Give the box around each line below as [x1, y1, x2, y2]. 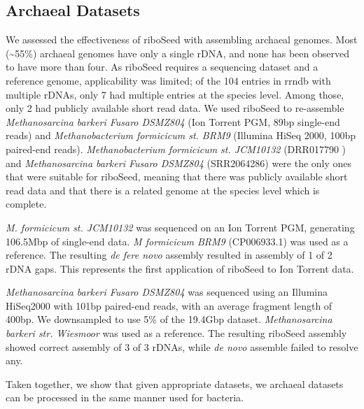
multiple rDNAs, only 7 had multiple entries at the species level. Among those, [6, 87, 344, 101]
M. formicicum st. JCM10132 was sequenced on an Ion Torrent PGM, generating [6, 220, 355, 234]
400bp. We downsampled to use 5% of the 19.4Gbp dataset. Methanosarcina [6, 312, 332, 327]
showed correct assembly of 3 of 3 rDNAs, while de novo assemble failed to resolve [6, 339, 358, 354]
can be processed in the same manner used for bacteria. [6, 390, 244, 405]
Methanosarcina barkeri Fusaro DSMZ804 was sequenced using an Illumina [6, 285, 328, 299]
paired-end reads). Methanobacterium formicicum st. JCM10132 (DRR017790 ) [6, 141, 346, 156]
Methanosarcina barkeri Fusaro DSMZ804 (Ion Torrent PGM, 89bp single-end [6, 114, 340, 129]
